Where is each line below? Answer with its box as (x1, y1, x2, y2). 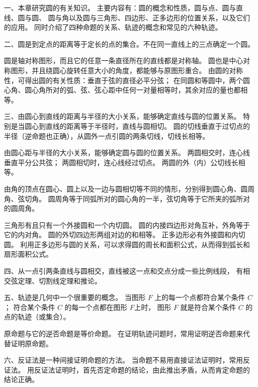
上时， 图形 (134, 301, 172, 312)
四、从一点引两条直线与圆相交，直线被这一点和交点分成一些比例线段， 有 (4, 266, 243, 276)
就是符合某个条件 (180, 301, 236, 312)
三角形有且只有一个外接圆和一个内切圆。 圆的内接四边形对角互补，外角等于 (4, 219, 250, 230)
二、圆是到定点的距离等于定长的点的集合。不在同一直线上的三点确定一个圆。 (4, 38, 255, 49)
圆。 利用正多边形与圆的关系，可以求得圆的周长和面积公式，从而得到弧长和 (4, 239, 250, 249)
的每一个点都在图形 (65, 301, 128, 312)
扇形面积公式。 (4, 249, 53, 259)
